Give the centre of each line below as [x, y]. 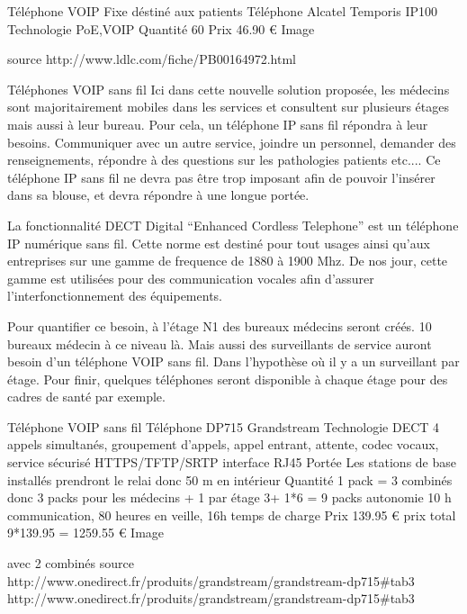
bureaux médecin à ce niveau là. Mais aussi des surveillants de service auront [220, 343]
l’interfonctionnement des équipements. [115, 296]
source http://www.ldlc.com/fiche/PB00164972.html [152, 59]
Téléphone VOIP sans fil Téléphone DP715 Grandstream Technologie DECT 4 [224, 426]
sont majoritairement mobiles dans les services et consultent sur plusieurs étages [228, 107]
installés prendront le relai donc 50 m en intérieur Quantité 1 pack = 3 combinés [230, 479]
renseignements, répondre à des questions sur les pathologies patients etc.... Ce [224, 160]
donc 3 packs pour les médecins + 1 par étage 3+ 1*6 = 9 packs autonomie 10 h [229, 497]
